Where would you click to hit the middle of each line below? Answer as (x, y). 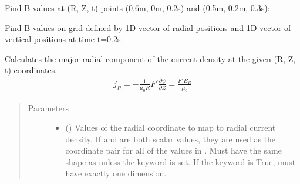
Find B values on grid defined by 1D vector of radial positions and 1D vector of (148, 27)
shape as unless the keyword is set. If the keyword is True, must (181, 161)
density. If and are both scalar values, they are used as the (171, 139)
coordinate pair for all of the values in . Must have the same (173, 150)
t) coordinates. (31, 70)
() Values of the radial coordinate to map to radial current (171, 127)
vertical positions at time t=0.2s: (64, 39)
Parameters (48, 108)
